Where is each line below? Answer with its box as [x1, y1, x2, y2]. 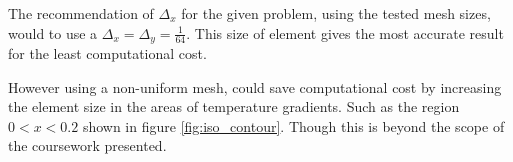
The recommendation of [8, 3, 154, 23]
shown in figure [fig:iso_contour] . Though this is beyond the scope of [82, 115, 505, 136]
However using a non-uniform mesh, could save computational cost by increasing [8, 76, 502, 97]
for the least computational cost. [8, 43, 207, 64]
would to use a [8, 22, 98, 43]
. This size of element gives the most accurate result [186, 22, 504, 43]
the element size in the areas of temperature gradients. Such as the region [8, 96, 460, 117]
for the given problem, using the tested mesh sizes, [181, 3, 491, 23]
